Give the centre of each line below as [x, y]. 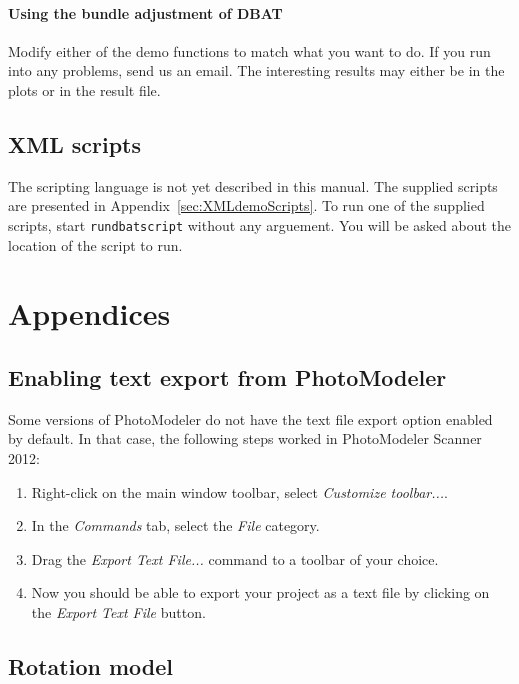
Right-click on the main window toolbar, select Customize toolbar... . [240, 491]
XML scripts [75, 143]
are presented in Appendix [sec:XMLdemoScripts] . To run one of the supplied [246, 205]
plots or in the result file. [84, 89]
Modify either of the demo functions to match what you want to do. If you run [249, 50]
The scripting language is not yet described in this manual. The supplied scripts [253, 185]
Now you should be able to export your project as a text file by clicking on [260, 592]
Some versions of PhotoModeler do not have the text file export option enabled [250, 418]
